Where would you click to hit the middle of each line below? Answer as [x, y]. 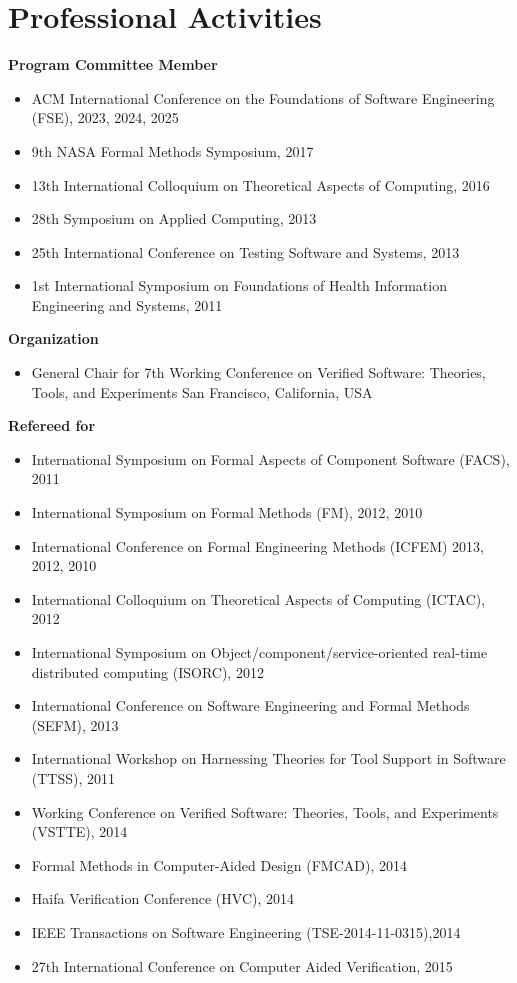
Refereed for [52, 425]
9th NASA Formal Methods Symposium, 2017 [172, 150]
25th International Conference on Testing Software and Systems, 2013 [245, 251]
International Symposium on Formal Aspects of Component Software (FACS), [270, 458]
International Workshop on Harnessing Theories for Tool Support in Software [268, 758]
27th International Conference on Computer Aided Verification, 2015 [242, 965]
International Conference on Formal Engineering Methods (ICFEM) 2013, [257, 545]
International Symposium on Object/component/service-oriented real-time [259, 652]
